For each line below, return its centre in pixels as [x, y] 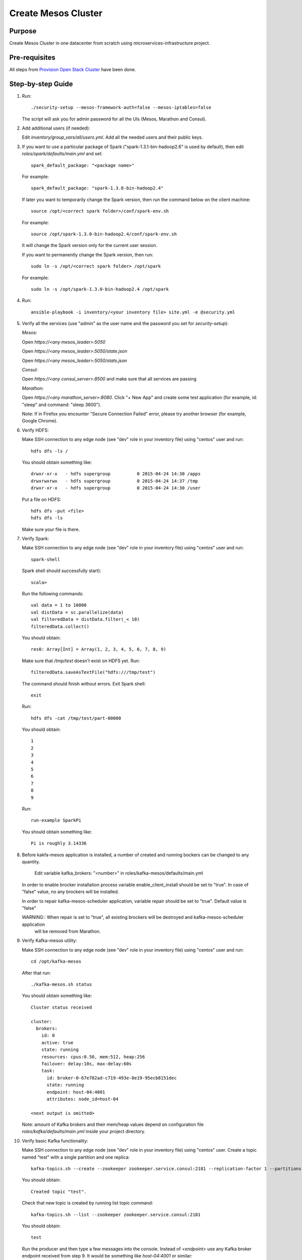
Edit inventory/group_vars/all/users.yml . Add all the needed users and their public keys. [112, 137]
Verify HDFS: [35, 430]
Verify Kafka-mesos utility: [50, 940]
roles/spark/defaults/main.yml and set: [62, 154]
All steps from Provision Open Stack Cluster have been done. [72, 69]
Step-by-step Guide [41, 84]
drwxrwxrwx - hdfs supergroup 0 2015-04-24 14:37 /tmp [115, 481]
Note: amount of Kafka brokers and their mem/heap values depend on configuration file [113, 1124]
